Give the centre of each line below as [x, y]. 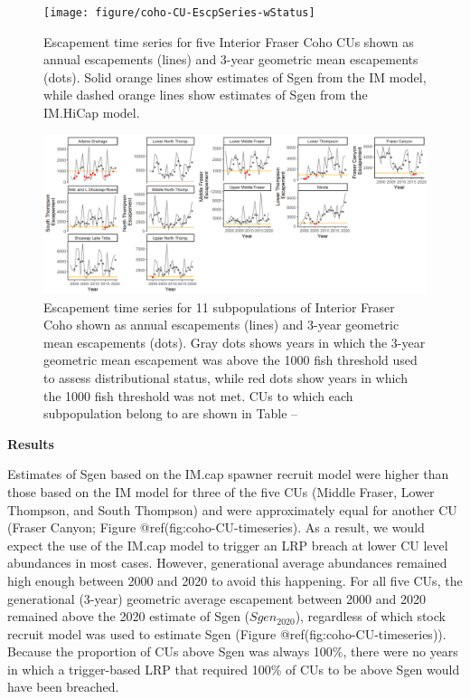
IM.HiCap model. [92, 113]
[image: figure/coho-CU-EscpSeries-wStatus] [179, 13]
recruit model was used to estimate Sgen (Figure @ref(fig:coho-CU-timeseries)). [227, 633]
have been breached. [63, 687]
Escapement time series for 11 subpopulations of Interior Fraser [219, 306]
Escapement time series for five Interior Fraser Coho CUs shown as [229, 41]
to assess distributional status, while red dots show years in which [226, 377]
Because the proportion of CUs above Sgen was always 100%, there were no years [233, 651]
